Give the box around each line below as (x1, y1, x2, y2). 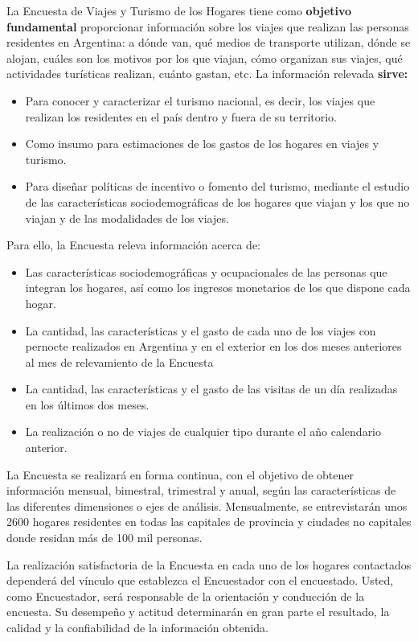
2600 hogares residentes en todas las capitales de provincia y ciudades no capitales (6, 513, 412, 530)
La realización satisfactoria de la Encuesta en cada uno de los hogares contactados (6, 556, 412, 573)
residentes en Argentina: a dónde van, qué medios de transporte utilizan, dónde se (6, 34, 411, 51)
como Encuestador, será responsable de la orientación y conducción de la (6, 587, 365, 604)
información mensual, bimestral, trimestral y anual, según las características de (6, 482, 396, 499)
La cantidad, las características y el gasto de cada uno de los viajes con (25, 322, 376, 339)
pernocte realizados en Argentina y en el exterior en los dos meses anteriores (25, 338, 402, 355)
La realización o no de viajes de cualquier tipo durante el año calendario (25, 423, 382, 440)
